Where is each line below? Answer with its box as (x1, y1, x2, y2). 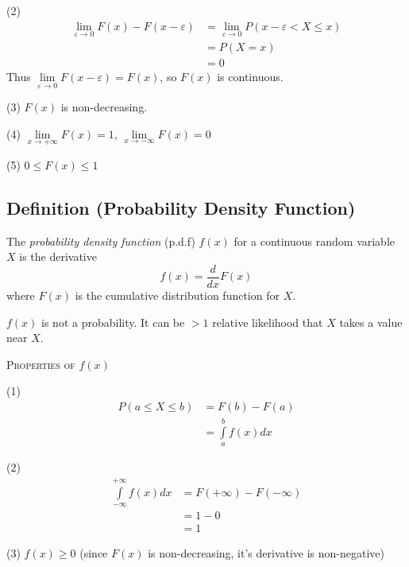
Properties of (6, 355, 75, 372)
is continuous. (217, 68, 284, 84)
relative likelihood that (212, 313, 323, 330)
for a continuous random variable (233, 232, 395, 249)
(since (79, 545, 108, 561)
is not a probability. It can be (41, 313, 185, 330)
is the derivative (19, 248, 97, 265)
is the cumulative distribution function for (75, 286, 280, 303)
